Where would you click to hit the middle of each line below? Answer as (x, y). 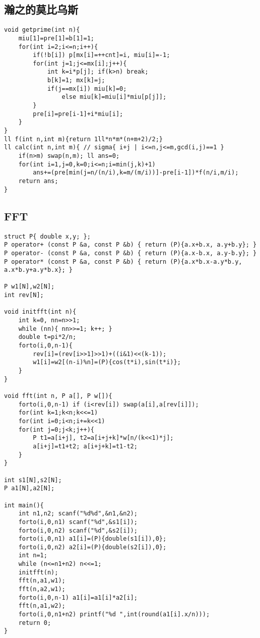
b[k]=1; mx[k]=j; (76, 80)
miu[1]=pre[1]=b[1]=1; (56, 38)
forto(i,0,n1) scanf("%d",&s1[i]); (78, 522)
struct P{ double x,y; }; (47, 236)
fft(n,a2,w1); (42, 589)
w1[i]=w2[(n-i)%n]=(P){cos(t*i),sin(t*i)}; (107, 362)
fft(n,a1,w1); (42, 581)
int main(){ (24, 505)
